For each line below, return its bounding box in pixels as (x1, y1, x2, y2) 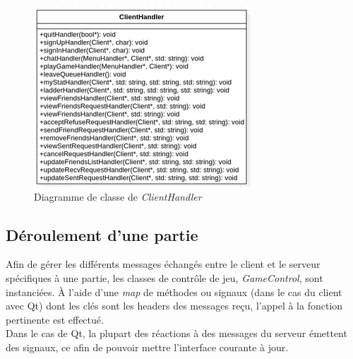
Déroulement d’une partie (6, 223, 198, 245)
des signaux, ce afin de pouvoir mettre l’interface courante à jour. (6, 339, 289, 354)
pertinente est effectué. (6, 312, 104, 326)
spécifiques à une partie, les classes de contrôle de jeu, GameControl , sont (6, 270, 323, 285)
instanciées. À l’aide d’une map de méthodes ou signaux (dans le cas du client (6, 284, 342, 299)
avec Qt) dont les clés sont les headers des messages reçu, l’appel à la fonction (6, 298, 343, 313)
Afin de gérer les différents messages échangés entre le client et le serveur (6, 257, 321, 271)
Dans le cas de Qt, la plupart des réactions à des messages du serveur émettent (6, 326, 347, 341)
